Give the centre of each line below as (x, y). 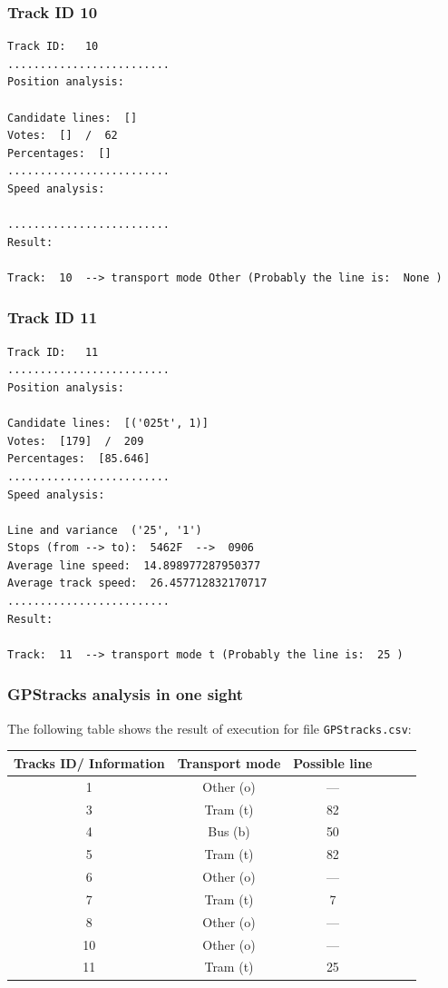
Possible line (333, 762)
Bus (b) (229, 831)
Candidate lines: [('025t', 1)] (108, 424)
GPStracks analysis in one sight (125, 694)
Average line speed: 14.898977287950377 (134, 565)
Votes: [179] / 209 (76, 441)
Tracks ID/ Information (89, 762)
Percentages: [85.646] (79, 459)
